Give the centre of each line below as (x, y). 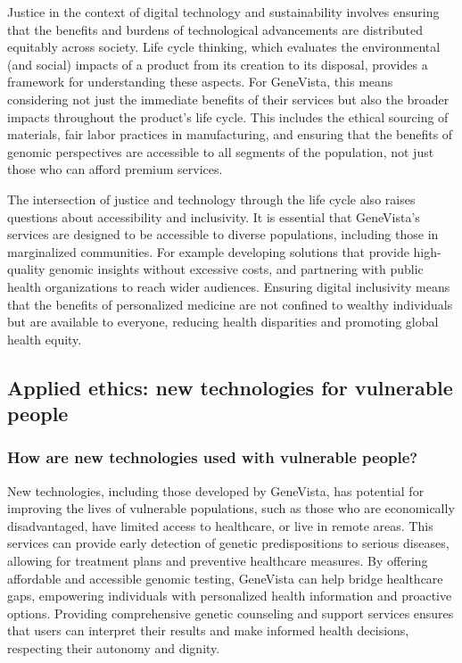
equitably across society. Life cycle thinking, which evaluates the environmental (224, 47)
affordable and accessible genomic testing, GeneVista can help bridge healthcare (225, 578)
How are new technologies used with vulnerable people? (213, 457)
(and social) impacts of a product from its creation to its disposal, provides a (218, 64)
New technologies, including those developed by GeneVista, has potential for (216, 490)
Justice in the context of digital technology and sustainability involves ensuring (223, 12)
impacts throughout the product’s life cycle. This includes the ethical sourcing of (228, 116)
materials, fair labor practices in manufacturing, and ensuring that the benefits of (230, 134)
